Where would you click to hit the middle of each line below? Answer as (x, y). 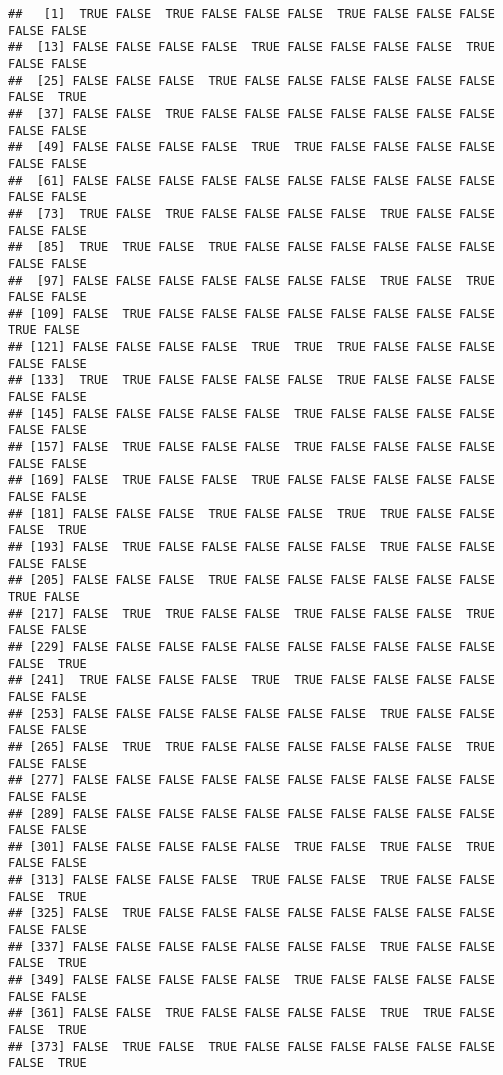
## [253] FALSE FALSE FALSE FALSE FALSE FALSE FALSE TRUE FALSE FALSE (251, 713)
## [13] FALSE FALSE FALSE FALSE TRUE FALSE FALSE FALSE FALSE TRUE (251, 47)
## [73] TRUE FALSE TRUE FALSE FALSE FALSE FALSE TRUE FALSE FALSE (251, 213)
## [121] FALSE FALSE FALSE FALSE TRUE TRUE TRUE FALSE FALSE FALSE (251, 347)
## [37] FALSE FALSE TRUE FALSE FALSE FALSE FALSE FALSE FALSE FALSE (251, 113)
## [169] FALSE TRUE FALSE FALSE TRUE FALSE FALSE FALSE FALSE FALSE (251, 480)
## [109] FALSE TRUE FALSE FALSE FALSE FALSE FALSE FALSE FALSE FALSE (251, 313)
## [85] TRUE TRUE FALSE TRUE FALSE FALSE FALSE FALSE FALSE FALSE (251, 247)
